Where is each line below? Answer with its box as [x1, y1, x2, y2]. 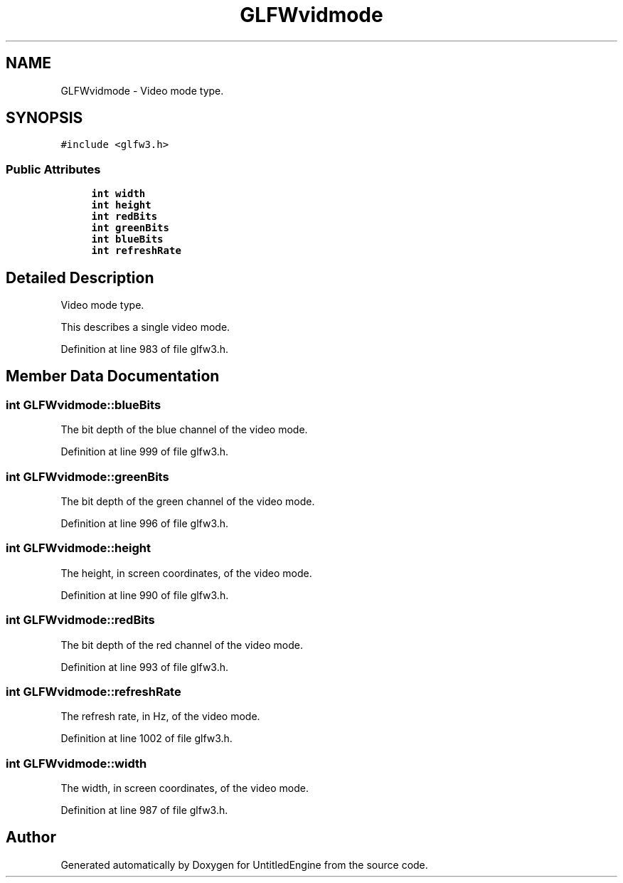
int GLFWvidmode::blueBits [6, 397, 161, 412]
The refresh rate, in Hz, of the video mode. [60, 710, 260, 723]
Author [6, 828, 56, 847]
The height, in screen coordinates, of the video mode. [60, 566, 312, 579]
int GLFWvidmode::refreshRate [6, 684, 181, 699]
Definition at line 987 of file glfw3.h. [60, 804, 228, 816]
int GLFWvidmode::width [6, 756, 147, 771]
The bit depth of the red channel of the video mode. [60, 638, 303, 651]
